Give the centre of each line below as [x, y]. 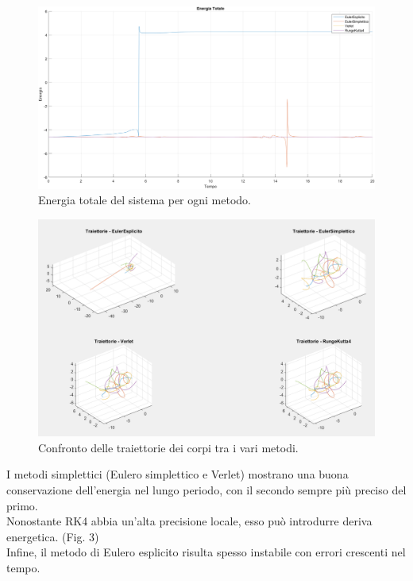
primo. [22, 505]
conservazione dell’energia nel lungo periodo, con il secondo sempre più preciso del [206, 490]
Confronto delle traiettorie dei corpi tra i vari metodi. [168, 447]
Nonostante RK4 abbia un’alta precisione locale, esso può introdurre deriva [189, 521]
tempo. [23, 568]
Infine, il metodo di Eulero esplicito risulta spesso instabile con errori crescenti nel [206, 552]
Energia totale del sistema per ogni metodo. [145, 200]
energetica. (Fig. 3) [53, 536]
